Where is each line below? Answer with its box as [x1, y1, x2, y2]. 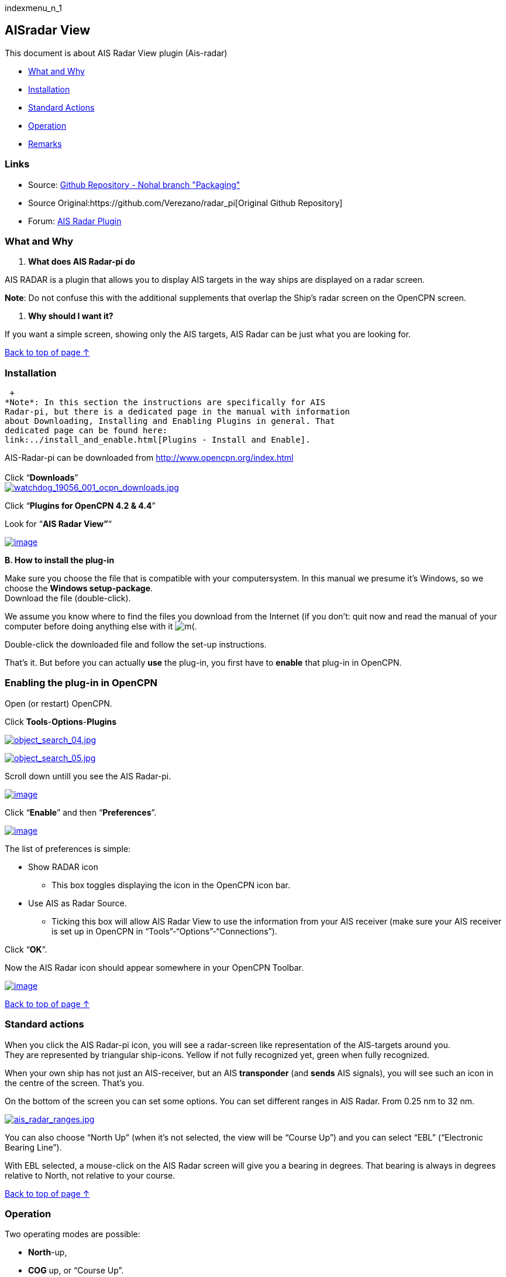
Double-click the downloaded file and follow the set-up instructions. [5, 639, 267, 650]
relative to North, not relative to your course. [5, 1170, 175, 1180]
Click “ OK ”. [5, 944, 47, 954]
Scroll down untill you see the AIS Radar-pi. [5, 771, 171, 781]
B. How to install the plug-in [5, 555, 115, 566]
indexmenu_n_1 [5, 3, 62, 13]
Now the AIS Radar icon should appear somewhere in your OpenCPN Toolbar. [5, 962, 304, 973]
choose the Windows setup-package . [5, 583, 153, 594]
